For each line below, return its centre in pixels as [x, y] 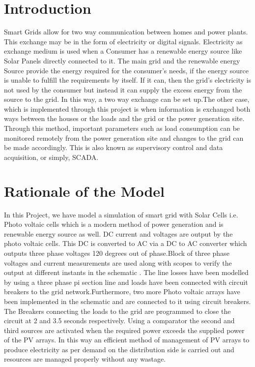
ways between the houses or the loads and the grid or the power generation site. [124, 118]
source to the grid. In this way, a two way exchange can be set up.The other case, [127, 99]
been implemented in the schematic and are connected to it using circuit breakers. [127, 301]
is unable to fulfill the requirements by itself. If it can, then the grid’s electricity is [127, 80]
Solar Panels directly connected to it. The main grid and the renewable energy [122, 60]
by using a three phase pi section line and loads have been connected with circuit [126, 282]
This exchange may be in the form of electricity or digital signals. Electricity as [123, 41]
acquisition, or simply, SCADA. [51, 157]
